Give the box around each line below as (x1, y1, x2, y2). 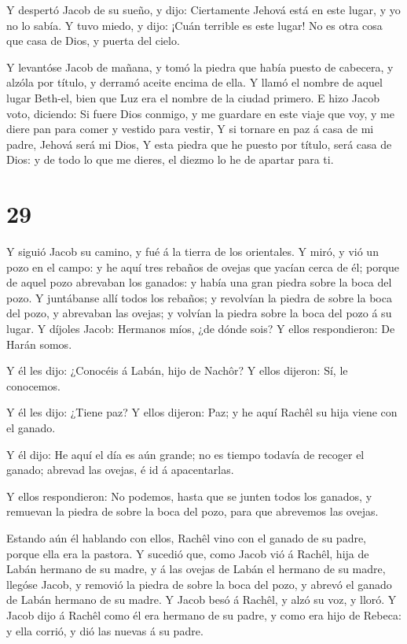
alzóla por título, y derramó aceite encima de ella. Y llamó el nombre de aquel (6, 74, 383, 91)
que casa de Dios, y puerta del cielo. (6, 32, 180, 49)
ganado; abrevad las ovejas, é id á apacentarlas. (6, 461, 234, 478)
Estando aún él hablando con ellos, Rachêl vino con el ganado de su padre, (6, 529, 367, 546)
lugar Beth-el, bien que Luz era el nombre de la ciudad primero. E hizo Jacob (6, 89, 380, 105)
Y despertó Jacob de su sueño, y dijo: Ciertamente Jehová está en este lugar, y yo (6, 2, 401, 17)
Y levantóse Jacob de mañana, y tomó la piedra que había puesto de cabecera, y (6, 58, 394, 75)
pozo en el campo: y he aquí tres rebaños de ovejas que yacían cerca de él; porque (6, 258, 400, 275)
